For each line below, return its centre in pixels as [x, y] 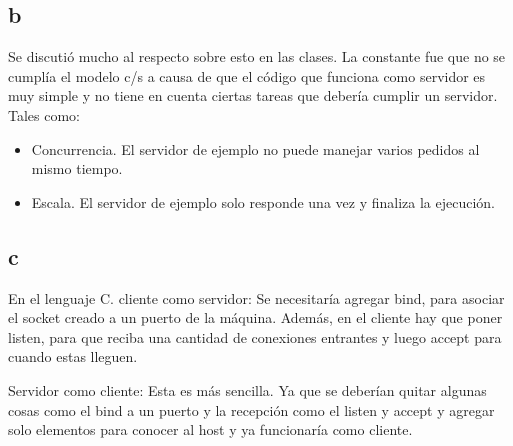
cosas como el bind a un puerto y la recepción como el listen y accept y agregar [251, 409]
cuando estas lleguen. [73, 356]
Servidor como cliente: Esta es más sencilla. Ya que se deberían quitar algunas [247, 389]
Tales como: [44, 114]
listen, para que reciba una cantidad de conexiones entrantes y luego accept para [255, 336]
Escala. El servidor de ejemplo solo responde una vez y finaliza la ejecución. [263, 201]
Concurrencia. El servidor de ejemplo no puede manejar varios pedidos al [255, 148]
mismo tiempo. [77, 168]
